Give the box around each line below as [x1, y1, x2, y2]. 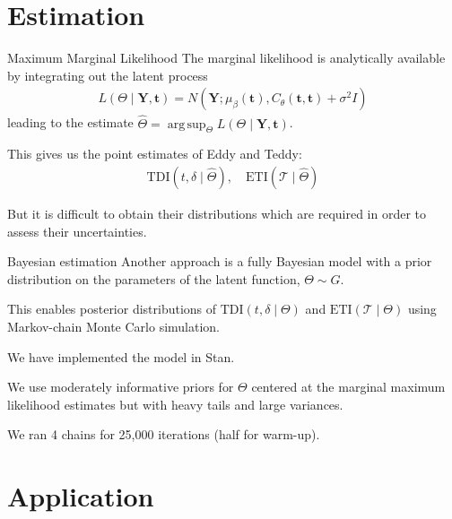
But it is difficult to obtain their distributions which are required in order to [7, 203, 427, 222]
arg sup [167, 117, 206, 131]
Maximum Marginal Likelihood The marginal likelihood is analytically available [7, 48, 446, 67]
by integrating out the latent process [7, 65, 208, 84]
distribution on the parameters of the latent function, [7, 269, 300, 288]
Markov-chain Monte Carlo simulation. [7, 316, 221, 335]
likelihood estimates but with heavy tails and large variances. [7, 394, 343, 413]
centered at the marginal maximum [251, 377, 446, 396]
